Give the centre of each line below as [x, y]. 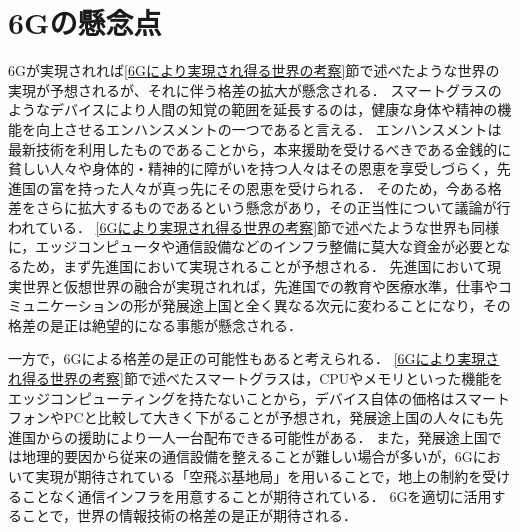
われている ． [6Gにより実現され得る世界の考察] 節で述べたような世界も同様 [254, 226]
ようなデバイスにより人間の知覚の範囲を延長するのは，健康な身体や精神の [253, 109]
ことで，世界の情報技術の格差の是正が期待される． [189, 515]
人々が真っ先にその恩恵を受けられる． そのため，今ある [303, 187]
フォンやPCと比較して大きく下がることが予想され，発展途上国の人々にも [249, 417]
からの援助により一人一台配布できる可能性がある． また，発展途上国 [261, 436]
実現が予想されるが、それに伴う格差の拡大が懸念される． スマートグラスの [255, 89]
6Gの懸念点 [85, 22]
